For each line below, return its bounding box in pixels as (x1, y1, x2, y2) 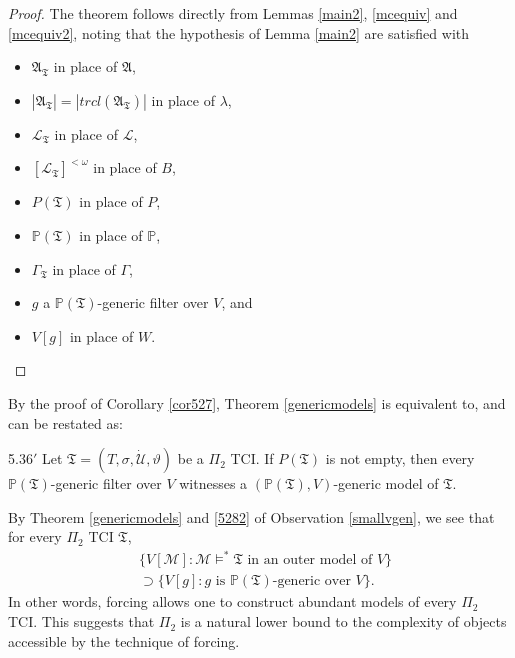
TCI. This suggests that (8, 611, 155, 632)
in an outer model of (247, 553, 373, 568)
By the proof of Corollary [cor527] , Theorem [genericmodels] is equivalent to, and (8, 392, 506, 413)
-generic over (272, 574, 351, 589)
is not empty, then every (325, 448, 475, 469)
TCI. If (230, 448, 274, 469)
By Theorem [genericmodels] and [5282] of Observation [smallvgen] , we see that (8, 506, 495, 527)
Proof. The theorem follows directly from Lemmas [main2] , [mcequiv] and (8, 3, 458, 23)
